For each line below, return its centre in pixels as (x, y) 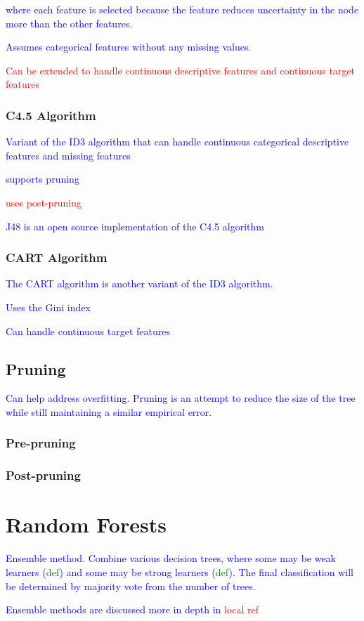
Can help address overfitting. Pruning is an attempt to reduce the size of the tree (181, 398)
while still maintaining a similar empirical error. (109, 411)
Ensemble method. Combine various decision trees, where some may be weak (171, 558)
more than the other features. (69, 23)
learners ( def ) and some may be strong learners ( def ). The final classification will (180, 571)
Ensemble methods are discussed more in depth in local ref (132, 609)
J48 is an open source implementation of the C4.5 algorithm (135, 226)
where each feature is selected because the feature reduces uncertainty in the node (182, 9)
